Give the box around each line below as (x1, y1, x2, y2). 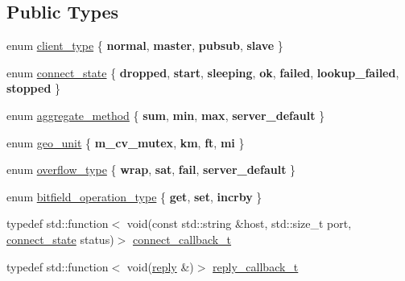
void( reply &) (126, 258, 194, 275)
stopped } (6, 80, 60, 97)
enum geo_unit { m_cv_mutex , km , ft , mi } (6, 134, 245, 151)
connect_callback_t (132, 230, 232, 247)
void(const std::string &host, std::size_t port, (126, 215, 352, 232)
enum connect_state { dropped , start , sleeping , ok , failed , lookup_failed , (6, 64, 399, 81)
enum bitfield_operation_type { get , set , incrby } (6, 188, 262, 205)
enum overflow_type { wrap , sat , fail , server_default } (6, 161, 296, 178)
